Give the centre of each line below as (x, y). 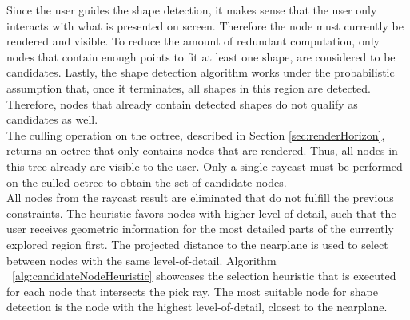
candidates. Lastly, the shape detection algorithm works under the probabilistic (201, 72)
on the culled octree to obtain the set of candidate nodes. (147, 182)
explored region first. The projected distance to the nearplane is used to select (197, 244)
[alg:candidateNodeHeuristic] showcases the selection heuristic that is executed (204, 276)
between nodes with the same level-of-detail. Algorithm (141, 260)
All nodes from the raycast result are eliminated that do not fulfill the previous (200, 198)
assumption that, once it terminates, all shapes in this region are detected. (189, 87)
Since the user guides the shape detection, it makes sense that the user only (192, 10)
